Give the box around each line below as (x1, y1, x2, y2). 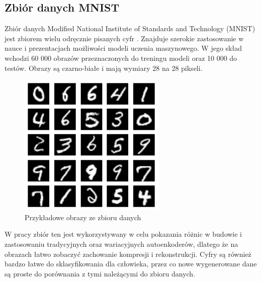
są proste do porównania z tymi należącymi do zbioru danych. (5, 268, 196, 278)
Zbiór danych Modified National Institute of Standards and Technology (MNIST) (5, 23, 255, 34)
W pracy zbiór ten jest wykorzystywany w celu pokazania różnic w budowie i (5, 229, 242, 239)
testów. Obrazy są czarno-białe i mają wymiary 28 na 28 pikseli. (5, 62, 203, 73)
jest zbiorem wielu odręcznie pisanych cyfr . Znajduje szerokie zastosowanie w (5, 33, 244, 43)
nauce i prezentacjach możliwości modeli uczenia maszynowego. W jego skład (5, 43, 242, 53)
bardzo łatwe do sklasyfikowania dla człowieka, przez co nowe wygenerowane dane (5, 258, 257, 269)
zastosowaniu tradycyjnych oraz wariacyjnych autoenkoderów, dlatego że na (5, 239, 238, 249)
